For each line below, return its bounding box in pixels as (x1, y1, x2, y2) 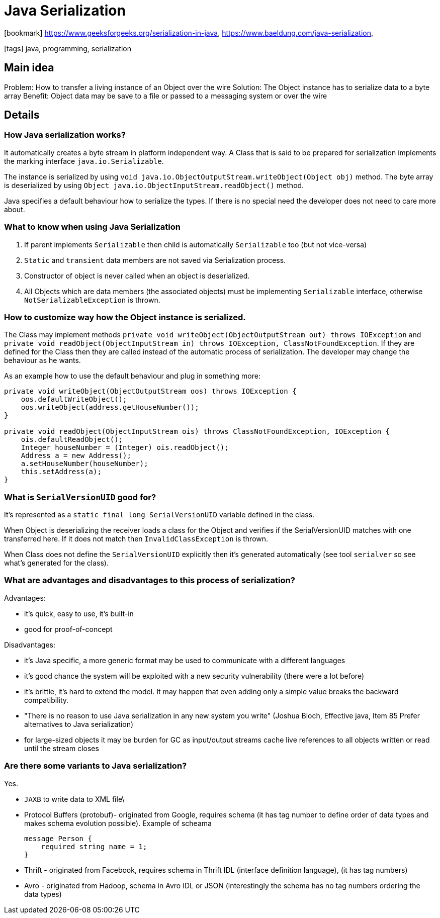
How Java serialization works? (4, 130, 126, 140)
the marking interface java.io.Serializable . (4, 156, 164, 165)
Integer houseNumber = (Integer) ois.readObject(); (21, 443, 229, 452)
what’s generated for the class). (4, 559, 109, 568)
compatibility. (24, 695, 69, 704)
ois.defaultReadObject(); (21, 435, 123, 444)
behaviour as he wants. (4, 356, 81, 365)
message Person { (24, 834, 92, 843)
